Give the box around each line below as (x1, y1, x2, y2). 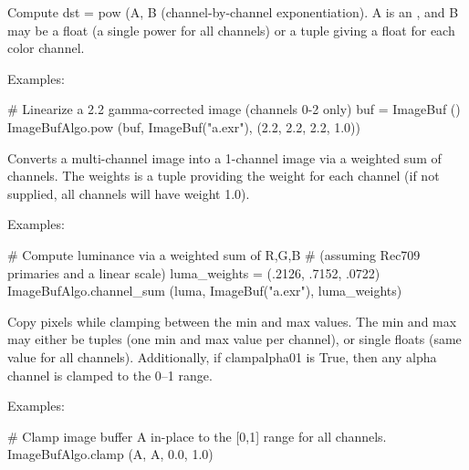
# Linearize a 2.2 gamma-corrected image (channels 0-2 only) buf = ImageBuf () (7, 99, 461, 119)
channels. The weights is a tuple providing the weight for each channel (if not (7, 166, 440, 185)
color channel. (7, 38, 85, 57)
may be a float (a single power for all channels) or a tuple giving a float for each (7, 20, 455, 39)
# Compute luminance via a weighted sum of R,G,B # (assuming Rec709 (7, 245, 421, 264)
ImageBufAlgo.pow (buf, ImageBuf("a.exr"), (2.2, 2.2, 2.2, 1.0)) (7, 117, 360, 136)
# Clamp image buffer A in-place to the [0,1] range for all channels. (7, 426, 387, 445)
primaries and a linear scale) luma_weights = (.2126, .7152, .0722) (7, 263, 380, 282)
